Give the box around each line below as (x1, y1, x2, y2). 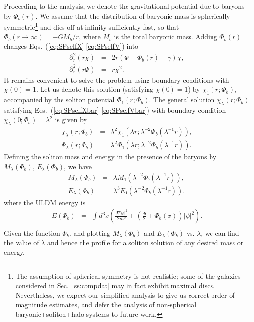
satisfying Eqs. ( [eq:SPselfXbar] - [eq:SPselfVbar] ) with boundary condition (4, 105, 226, 115)
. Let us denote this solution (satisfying (36, 84, 154, 94)
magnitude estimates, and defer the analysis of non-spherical (15, 299, 197, 309)
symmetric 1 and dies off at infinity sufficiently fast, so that (4, 21, 179, 32)
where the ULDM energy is (4, 197, 85, 207)
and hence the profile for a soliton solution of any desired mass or (47, 237, 244, 247)
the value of (4, 237, 39, 247)
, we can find (201, 228, 239, 238)
